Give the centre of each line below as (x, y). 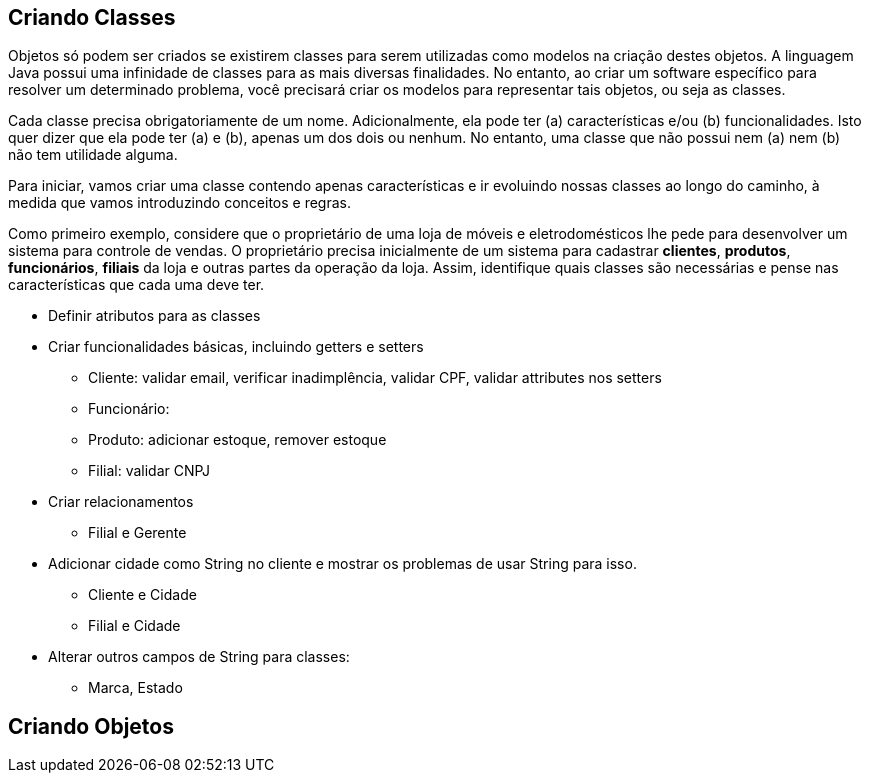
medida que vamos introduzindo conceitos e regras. (179, 203)
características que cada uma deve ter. (136, 285)
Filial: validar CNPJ (149, 471)
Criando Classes (92, 17)
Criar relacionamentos (121, 502)
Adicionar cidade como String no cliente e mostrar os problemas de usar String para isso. (342, 564)
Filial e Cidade (134, 626)
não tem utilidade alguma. (93, 155)
